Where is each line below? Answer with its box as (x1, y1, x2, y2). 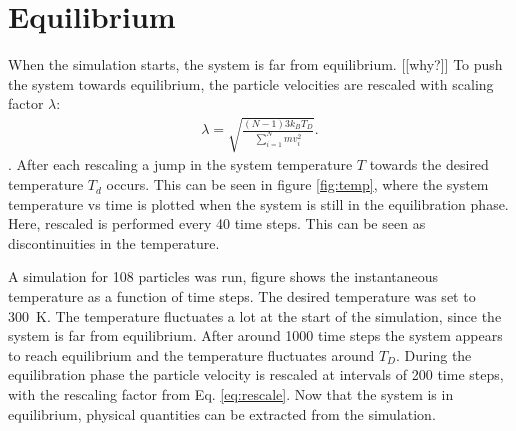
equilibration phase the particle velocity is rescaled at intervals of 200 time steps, (8, 364, 504, 385)
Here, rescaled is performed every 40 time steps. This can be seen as (8, 213, 426, 234)
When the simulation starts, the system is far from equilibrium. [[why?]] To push (8, 54, 503, 75)
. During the (396, 344, 472, 365)
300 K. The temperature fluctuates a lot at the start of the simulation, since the (8, 305, 502, 326)
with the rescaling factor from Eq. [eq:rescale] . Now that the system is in (8, 384, 454, 405)
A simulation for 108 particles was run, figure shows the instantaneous (8, 266, 439, 287)
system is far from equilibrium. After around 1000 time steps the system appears (8, 325, 503, 346)
